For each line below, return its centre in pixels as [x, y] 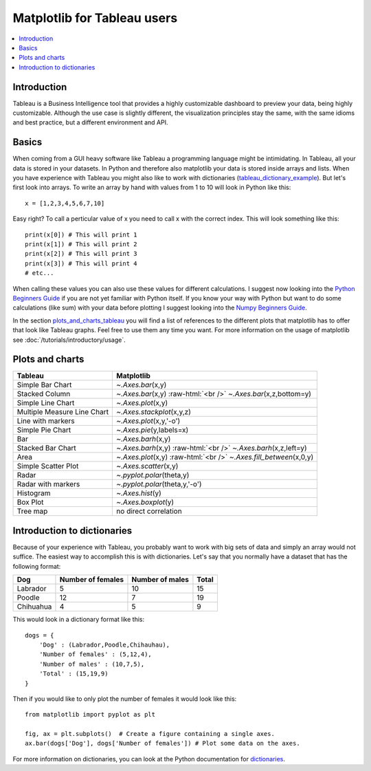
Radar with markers [48, 484]
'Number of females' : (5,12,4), [95, 654]
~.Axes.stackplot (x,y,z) [154, 412]
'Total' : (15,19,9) [74, 674]
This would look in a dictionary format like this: [78, 620]
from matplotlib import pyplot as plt [90, 715]
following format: [37, 566]
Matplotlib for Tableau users [95, 18]
